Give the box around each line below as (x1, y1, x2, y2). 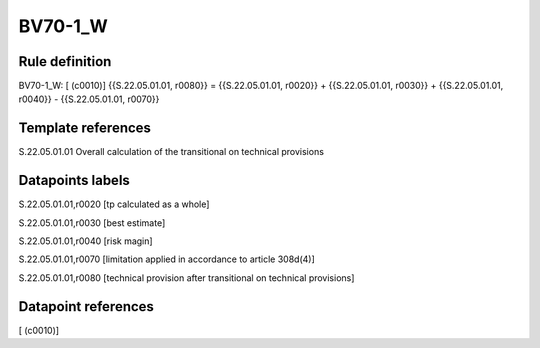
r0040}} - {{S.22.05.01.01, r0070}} (18, 93, 160, 105)
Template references (18, 120, 152, 137)
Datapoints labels (18, 172, 130, 189)
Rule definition (18, 53, 112, 70)
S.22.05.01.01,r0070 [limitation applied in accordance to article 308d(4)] (18, 253, 315, 265)
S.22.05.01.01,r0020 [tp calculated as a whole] (18, 198, 210, 210)
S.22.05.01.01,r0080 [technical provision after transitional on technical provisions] (18, 271, 355, 284)
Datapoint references (18, 298, 155, 315)
